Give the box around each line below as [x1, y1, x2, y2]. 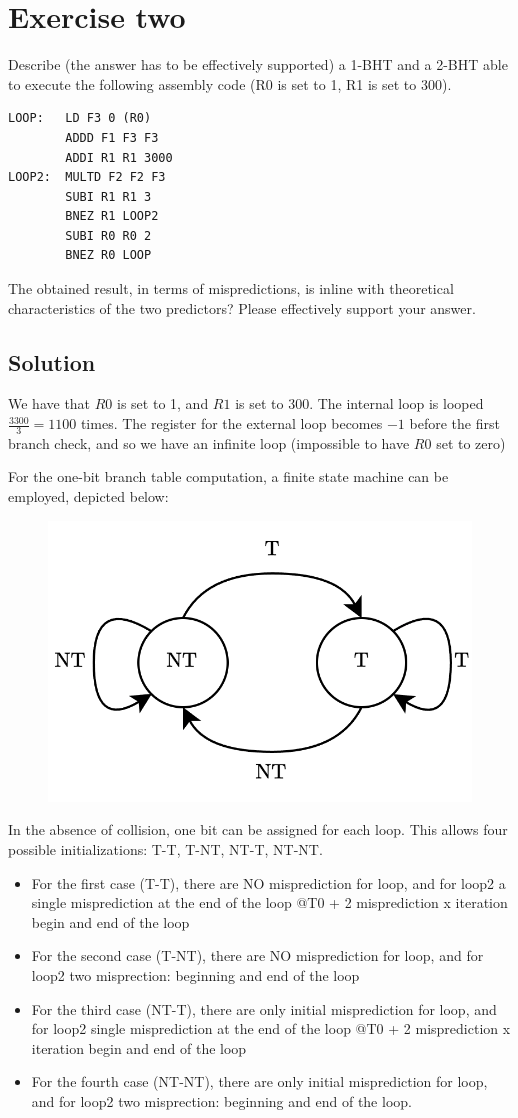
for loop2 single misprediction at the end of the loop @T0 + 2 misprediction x [31, 1018, 511, 1039]
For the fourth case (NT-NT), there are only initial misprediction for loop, [31, 1071, 488, 1092]
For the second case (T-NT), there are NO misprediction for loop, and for [31, 945, 484, 966]
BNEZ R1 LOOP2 [65, 209, 159, 224]
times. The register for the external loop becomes [80, 413, 383, 434]
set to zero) [436, 432, 506, 453]
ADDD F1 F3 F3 [65, 130, 159, 145]
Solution [8, 346, 96, 377]
